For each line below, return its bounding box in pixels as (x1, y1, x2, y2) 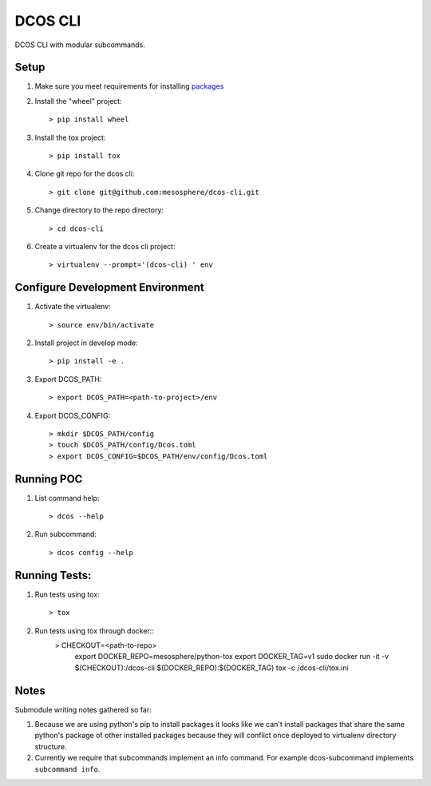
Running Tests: (14, 568, 92, 582)
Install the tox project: (34, 133, 106, 142)
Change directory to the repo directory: (34, 205, 164, 215)
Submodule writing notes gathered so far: (14, 705, 152, 714)
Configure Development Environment (14, 280, 204, 295)
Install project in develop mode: (34, 338, 139, 347)
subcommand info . (34, 764, 101, 774)
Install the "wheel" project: (34, 96, 123, 105)
